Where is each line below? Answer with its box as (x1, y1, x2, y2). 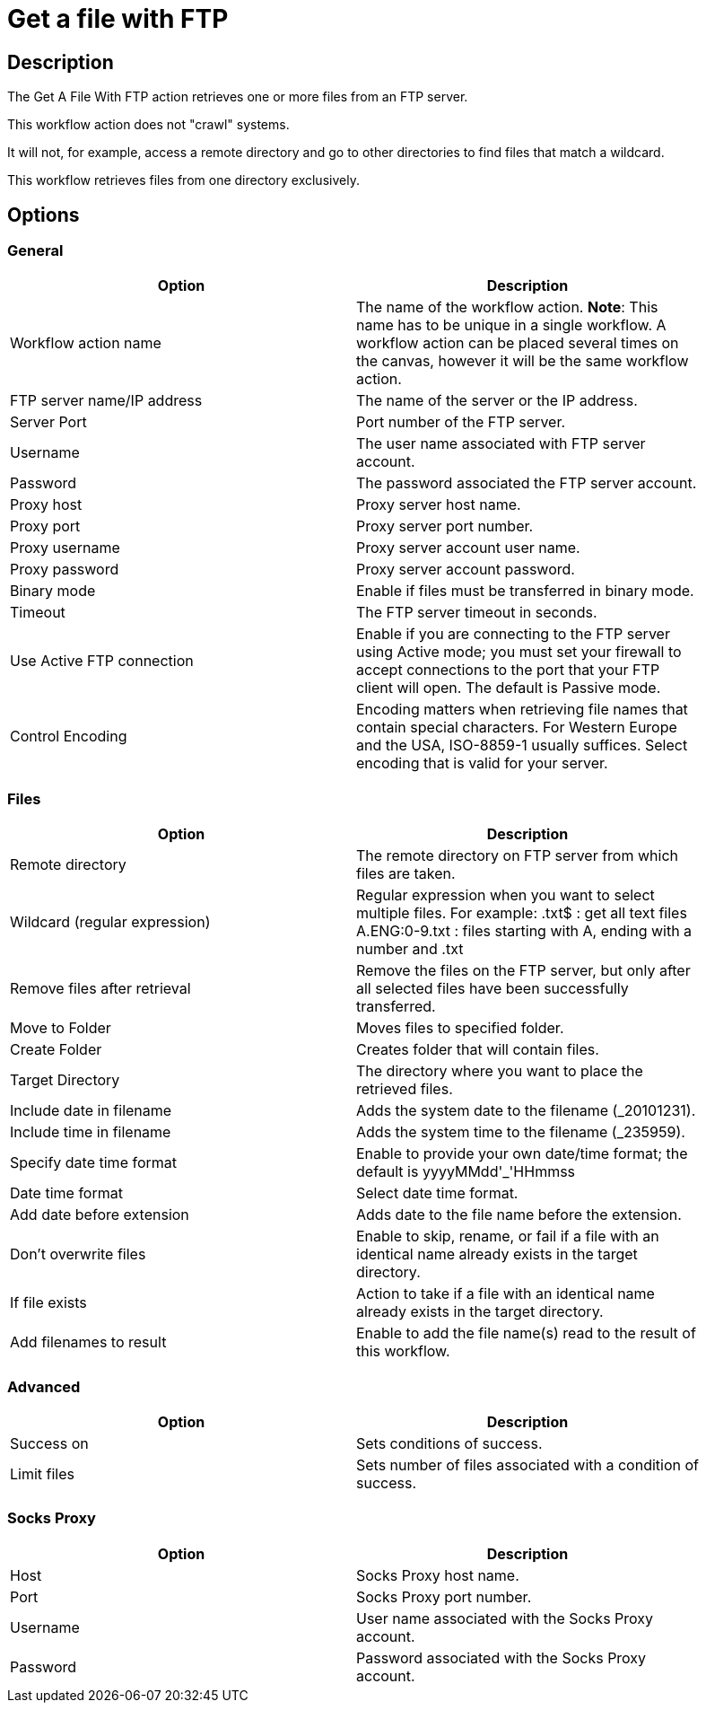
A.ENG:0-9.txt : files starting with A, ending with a (356, 922, 693, 941)
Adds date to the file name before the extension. (356, 1206, 682, 1224)
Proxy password (10, 560, 119, 579)
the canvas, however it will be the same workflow (356, 352, 689, 371)
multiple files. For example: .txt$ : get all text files (356, 904, 687, 923)
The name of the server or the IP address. (356, 391, 638, 410)
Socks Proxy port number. (356, 1587, 532, 1606)
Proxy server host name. (356, 495, 521, 514)
